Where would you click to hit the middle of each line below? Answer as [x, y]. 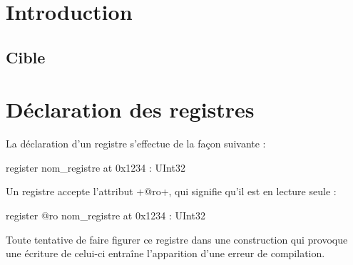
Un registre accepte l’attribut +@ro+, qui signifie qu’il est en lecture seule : [171, 191]
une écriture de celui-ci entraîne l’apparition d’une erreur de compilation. [165, 253]
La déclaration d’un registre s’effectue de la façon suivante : [136, 144]
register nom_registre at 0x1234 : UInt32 [96, 167]
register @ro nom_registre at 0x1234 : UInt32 [106, 215]
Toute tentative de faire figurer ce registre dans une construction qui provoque [177, 239]
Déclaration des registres [130, 109]
